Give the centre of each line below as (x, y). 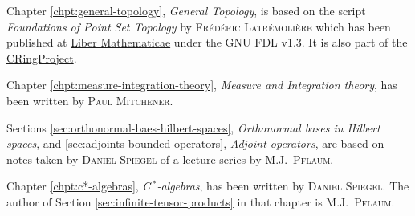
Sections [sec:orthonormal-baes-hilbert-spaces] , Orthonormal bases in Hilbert (193, 127)
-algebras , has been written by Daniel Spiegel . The (283, 186)
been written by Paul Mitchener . (90, 100)
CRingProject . (42, 57)
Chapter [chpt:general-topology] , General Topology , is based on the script (186, 10)
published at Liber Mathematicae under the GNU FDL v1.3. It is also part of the (207, 42)
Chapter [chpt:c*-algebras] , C (79, 186)
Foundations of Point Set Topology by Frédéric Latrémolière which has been (199, 26)
